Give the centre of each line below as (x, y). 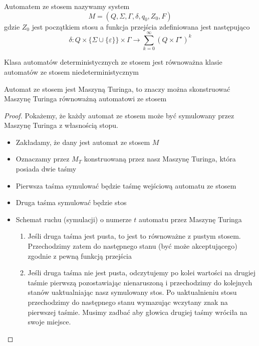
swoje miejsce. (49, 322)
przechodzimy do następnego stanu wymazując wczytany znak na (128, 302)
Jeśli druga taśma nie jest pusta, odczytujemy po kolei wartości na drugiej (142, 273)
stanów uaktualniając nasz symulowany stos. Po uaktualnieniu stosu (132, 292)
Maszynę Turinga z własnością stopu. (61, 125)
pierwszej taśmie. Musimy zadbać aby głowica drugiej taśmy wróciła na (138, 312)
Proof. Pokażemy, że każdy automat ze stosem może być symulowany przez (119, 115)
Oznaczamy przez (43, 159)
